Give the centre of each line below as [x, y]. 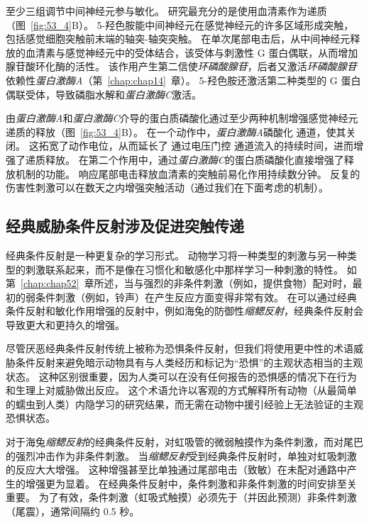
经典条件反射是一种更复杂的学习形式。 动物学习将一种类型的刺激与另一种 [176, 255]
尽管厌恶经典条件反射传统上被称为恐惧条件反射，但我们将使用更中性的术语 [180, 348]
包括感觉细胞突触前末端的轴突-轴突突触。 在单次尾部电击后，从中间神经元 [178, 39]
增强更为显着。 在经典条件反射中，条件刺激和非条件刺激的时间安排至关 [191, 483]
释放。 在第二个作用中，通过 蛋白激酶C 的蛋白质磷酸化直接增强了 [194, 159]
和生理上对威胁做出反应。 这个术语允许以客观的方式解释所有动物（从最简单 [181, 390]
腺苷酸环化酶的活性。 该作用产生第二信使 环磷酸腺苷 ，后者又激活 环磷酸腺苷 [181, 66]
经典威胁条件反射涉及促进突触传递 [125, 226]
